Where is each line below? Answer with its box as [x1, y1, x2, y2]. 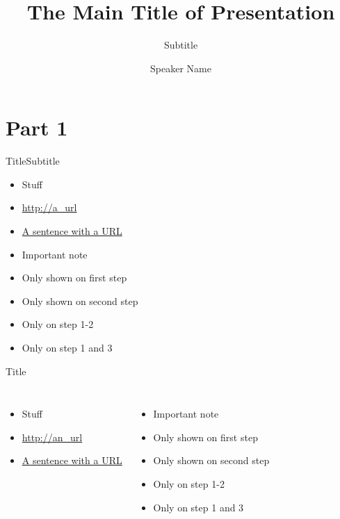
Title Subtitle [6, 154, 60, 168]
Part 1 [6, 113, 68, 142]
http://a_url [22, 200, 77, 215]
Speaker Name [150, 60, 211, 75]
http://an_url [22, 429, 83, 444]
